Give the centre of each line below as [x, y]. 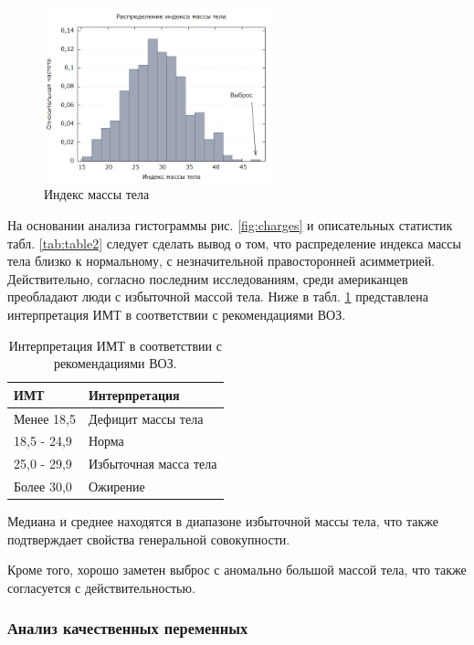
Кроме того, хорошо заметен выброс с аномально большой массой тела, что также [237, 570]
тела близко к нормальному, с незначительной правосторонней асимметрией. [221, 261]
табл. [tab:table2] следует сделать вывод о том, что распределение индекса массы [234, 243]
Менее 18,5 [45, 418]
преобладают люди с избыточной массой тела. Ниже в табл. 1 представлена [218, 296]
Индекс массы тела [97, 194]
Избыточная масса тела [153, 464]
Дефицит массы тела [146, 418]
